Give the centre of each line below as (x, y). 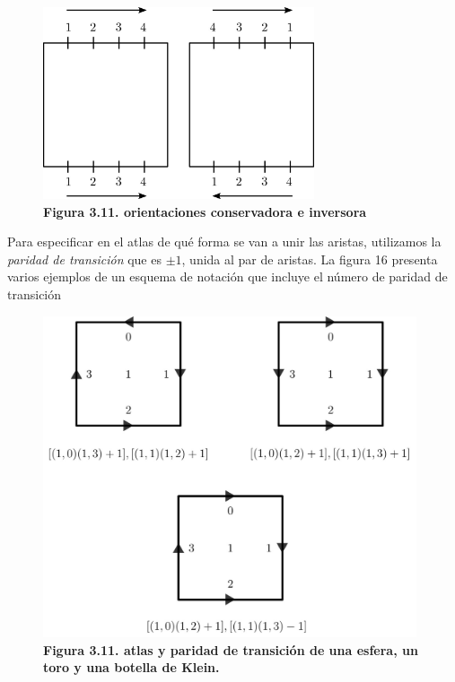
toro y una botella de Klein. (131, 667)
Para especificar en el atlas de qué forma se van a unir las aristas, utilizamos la (224, 242)
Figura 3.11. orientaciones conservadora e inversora (205, 211)
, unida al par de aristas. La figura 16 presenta (310, 259)
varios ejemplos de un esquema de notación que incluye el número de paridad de (227, 276)
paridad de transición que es (84, 259)
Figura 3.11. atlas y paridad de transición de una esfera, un (231, 649)
